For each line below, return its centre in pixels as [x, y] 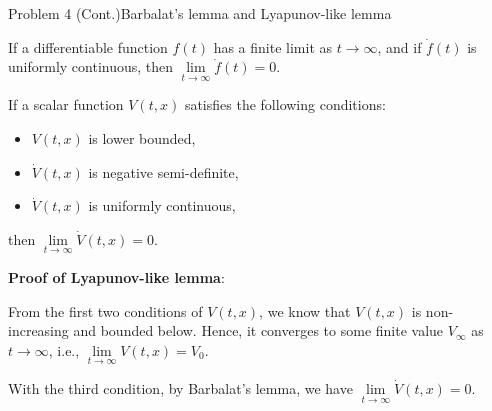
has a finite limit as [273, 46]
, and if [399, 46]
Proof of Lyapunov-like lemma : [116, 277]
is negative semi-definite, [163, 171]
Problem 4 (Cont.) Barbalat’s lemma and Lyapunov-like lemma [200, 13]
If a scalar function [66, 104]
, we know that [305, 310]
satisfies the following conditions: [285, 104]
